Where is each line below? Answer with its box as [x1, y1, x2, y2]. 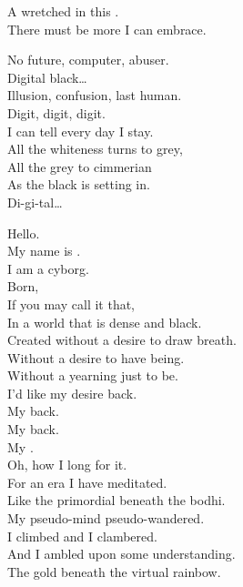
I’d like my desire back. [7, 383, 137, 402]
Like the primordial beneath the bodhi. [7, 491, 226, 510]
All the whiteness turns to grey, [7, 139, 183, 158]
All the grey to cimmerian [7, 157, 152, 176]
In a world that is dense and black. [7, 312, 202, 331]
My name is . [7, 241, 81, 260]
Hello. [7, 223, 40, 242]
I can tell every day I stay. [7, 121, 154, 140]
